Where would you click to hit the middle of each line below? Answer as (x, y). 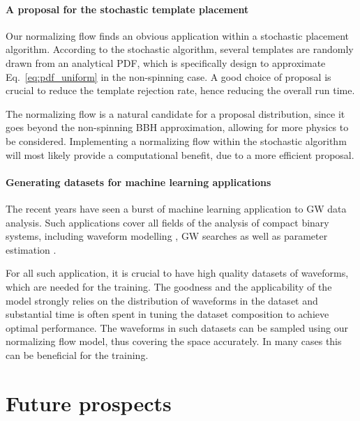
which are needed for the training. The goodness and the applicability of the (169, 286)
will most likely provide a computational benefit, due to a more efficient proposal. (180, 154)
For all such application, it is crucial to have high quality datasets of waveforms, (177, 273)
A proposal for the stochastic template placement (127, 9)
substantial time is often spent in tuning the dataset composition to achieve (167, 314)
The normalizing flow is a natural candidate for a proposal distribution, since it (175, 113)
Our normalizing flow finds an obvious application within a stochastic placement (177, 35)
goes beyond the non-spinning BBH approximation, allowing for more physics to (177, 127)
